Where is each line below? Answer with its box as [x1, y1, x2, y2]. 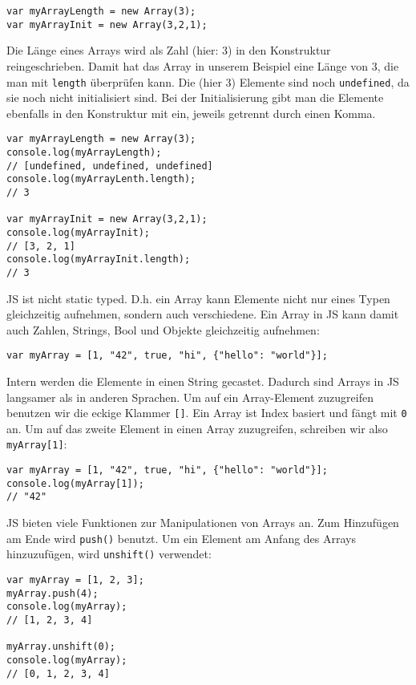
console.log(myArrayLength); [6, 147, 162, 158]
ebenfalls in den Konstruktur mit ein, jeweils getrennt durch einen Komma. [6, 104, 376, 121]
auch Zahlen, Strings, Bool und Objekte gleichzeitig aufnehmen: [6, 321, 320, 338]
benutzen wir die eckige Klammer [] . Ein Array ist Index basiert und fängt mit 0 [6, 404, 407, 421]
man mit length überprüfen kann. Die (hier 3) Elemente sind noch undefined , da [6, 73, 410, 90]
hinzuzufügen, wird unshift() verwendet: [6, 545, 212, 562]
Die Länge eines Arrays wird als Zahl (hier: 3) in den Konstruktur [6, 42, 331, 59]
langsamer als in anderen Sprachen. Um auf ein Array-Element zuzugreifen [6, 388, 374, 405]
